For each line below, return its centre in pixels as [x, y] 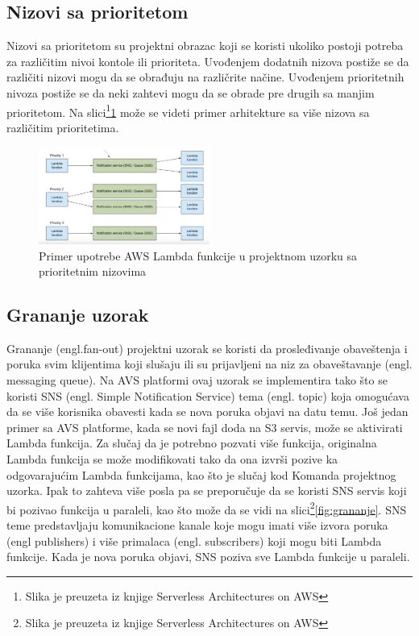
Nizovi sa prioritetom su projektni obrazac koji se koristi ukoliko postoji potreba [205, 46]
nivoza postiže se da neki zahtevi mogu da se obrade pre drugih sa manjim [191, 92]
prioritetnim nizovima [93, 271]
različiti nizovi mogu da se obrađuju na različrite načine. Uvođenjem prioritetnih [205, 77]
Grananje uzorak [78, 315]
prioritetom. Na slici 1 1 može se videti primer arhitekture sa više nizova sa [188, 110]
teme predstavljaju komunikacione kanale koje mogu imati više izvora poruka [197, 525]
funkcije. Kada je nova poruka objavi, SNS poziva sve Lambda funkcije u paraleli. [208, 557]
